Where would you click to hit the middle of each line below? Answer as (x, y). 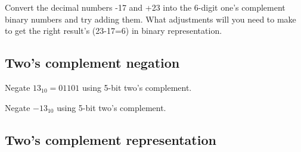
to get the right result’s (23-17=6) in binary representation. (114, 31)
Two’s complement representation (111, 139)
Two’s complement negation (92, 63)
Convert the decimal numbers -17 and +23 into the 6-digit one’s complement (145, 7)
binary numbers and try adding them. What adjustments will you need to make (150, 19)
